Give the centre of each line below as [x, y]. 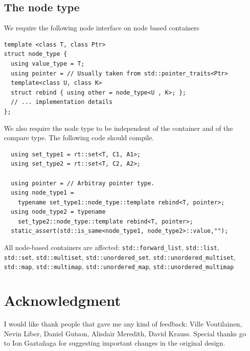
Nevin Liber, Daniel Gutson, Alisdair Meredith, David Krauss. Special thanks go [125, 333]
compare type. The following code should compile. [79, 138]
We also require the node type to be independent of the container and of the [119, 128]
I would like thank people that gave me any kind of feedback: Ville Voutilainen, [123, 324]
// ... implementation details [62, 102]
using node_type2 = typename [58, 212]
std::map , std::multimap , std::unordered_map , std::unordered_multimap [119, 266]
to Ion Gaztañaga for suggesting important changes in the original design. [115, 343]
